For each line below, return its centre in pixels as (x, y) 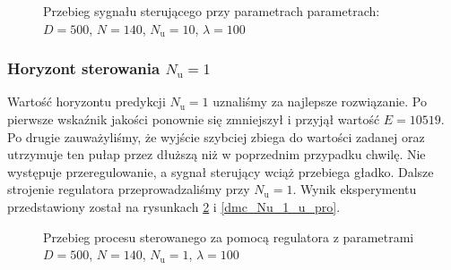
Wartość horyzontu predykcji (87, 101)
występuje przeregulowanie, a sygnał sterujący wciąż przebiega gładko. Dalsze (221, 171)
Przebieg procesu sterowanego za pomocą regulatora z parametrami (229, 236)
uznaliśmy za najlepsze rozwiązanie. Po (320, 101)
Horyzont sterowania (84, 68)
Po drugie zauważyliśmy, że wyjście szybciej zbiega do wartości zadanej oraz (216, 136)
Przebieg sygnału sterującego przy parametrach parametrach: (212, 11)
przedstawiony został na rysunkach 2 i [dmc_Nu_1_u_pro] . (174, 206)
